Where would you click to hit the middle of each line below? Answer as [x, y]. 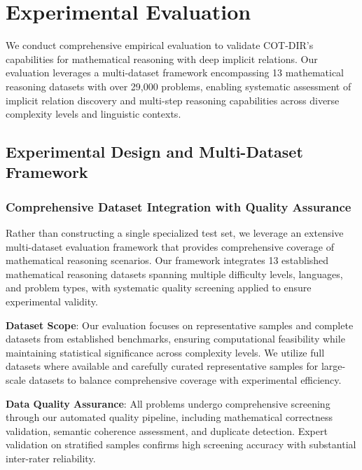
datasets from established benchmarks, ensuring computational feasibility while [175, 339]
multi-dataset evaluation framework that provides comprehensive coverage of [170, 246]
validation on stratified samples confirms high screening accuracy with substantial [181, 444]
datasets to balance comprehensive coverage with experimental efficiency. [185, 380]
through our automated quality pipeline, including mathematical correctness [169, 417]
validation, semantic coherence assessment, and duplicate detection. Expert [167, 430]
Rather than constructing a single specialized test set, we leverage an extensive [175, 233]
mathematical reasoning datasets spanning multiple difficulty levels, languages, [174, 274]
